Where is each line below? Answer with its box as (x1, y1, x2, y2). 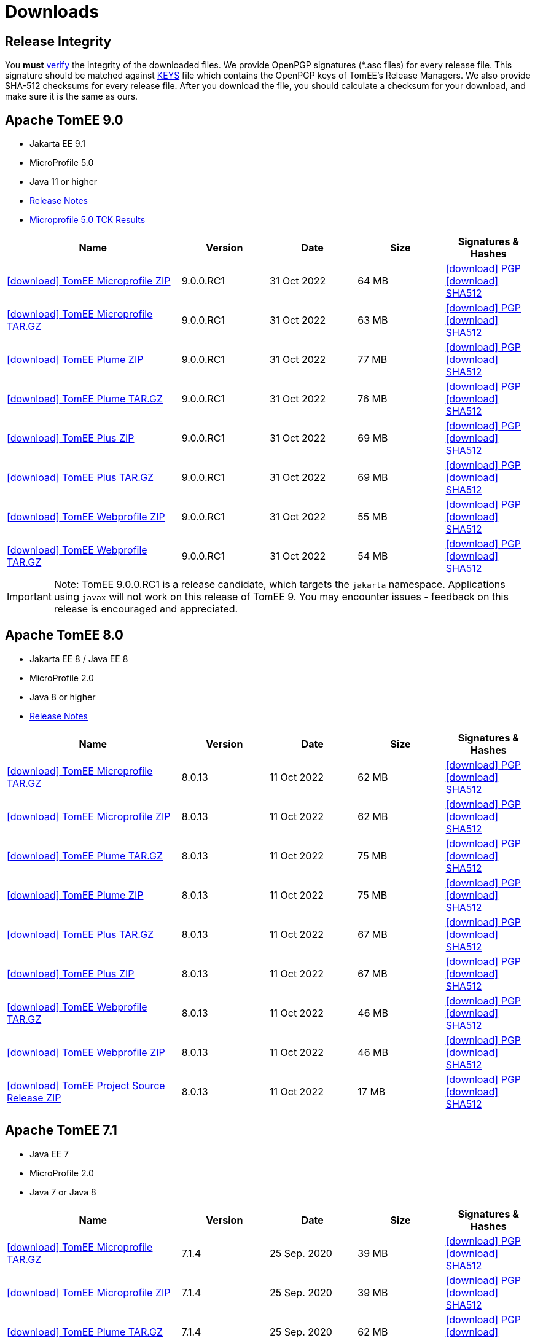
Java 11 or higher (29, 176, 98, 187)
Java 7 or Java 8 (29, 1186, 96, 1197)
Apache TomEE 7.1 (5, 1122, 117, 1138)
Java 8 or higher (29, 691, 96, 702)
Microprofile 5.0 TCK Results (29, 214, 146, 225)
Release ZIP (7, 1091, 61, 1104)
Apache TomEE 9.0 (5, 112, 123, 128)
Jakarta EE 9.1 (29, 138, 85, 149)
